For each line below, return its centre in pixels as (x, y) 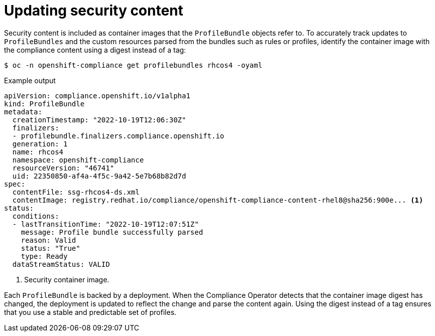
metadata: (23, 112)
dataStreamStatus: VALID (61, 264)
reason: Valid (48, 240)
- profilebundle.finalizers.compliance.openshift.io (118, 136)
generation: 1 (40, 144)
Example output (30, 80)
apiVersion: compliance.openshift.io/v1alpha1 (97, 96)
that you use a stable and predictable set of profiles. (90, 312)
